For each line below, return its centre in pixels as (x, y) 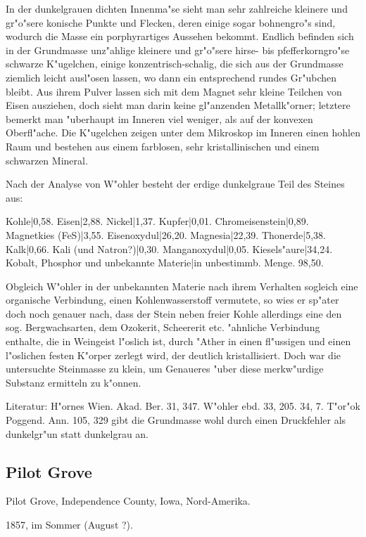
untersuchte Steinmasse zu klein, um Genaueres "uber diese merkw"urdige (165, 369)
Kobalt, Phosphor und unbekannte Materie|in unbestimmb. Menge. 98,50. (165, 263)
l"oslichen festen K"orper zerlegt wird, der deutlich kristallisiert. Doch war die (173, 355)
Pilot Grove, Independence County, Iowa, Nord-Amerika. (128, 501)
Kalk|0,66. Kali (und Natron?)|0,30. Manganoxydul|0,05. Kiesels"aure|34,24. (169, 248)
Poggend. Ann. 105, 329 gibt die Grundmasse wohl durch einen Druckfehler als (176, 420)
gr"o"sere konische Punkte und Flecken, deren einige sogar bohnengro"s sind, (171, 22)
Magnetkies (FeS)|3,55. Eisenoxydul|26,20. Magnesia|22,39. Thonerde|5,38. (166, 234)
